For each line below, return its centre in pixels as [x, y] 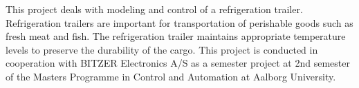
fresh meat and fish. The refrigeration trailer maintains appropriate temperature [176, 36]
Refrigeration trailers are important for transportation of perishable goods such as [179, 22]
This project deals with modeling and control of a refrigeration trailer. [154, 9]
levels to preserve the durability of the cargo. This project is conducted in [162, 49]
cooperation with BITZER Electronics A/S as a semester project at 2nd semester [178, 63]
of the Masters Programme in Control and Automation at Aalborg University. [171, 76]
